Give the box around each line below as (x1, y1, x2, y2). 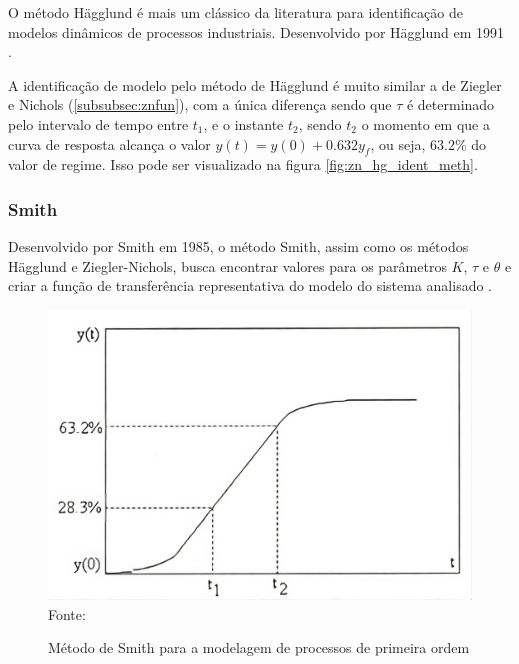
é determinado (406, 94, 495, 115)
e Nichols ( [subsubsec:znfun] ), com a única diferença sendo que (8, 94, 392, 115)
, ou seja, (370, 133, 426, 154)
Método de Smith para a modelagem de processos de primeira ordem (48, 637, 470, 658)
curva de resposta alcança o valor (8, 133, 211, 154)
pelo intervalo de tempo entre (8, 113, 189, 134)
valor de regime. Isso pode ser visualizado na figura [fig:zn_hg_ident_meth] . (8, 154, 478, 175)
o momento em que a (361, 113, 490, 134)
